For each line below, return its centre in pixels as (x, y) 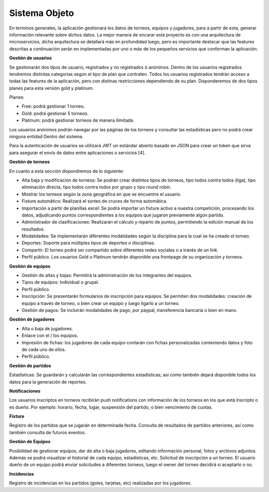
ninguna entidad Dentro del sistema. (46, 137)
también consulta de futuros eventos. (48, 432)
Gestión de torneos (29, 162)
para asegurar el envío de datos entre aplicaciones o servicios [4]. (77, 153)
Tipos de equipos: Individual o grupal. (60, 282)
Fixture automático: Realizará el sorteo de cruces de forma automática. (95, 201)
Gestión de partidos (30, 366)
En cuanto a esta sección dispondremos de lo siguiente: (67, 171)
